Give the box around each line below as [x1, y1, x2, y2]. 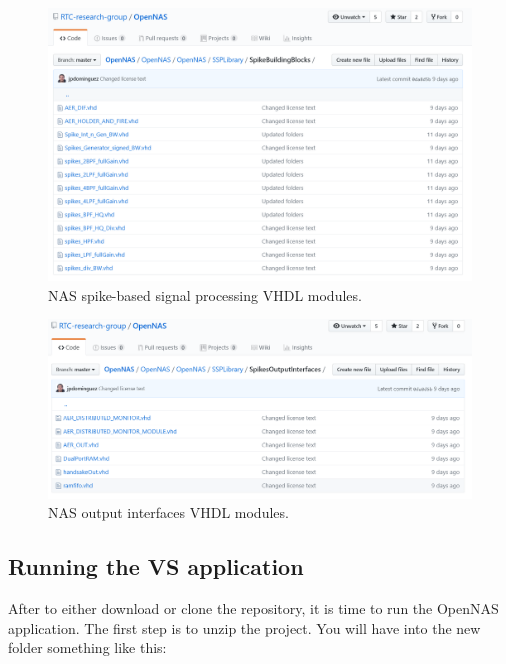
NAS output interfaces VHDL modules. [48, 502, 289, 523]
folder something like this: [8, 637, 167, 658]
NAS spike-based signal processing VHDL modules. [48, 284, 362, 305]
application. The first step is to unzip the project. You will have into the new [8, 617, 481, 638]
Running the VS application [8, 551, 304, 582]
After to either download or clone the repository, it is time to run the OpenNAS [8, 598, 499, 619]
